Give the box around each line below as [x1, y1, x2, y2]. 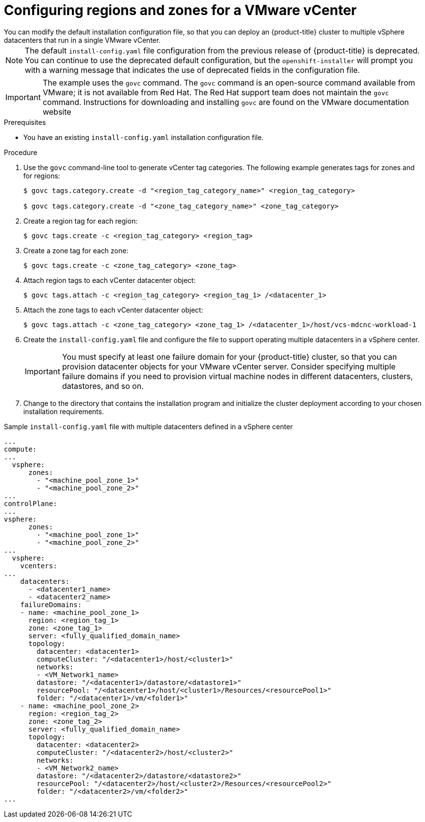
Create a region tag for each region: [23, 216, 138, 225]
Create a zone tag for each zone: [23, 246, 129, 255]
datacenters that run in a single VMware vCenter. [4, 35, 161, 44]
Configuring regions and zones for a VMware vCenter [4, 2, 357, 18]
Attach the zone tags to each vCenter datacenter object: [23, 305, 204, 314]
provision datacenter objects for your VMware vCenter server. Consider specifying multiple [62, 361, 396, 371]
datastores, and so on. [62, 381, 144, 391]
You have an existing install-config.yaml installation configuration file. [23, 133, 264, 141]
